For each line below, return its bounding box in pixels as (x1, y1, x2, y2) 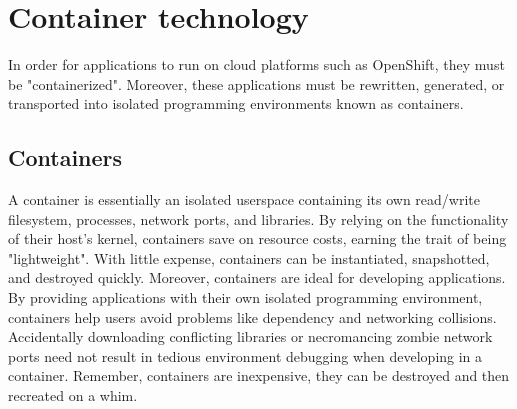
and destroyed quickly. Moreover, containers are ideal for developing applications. (8, 267, 506, 288)
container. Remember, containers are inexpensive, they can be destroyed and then (8, 365, 510, 386)
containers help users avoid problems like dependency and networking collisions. (8, 306, 497, 327)
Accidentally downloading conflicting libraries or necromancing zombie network (8, 326, 493, 347)
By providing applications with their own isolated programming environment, (8, 287, 483, 308)
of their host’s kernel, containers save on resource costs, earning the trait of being (8, 228, 507, 249)
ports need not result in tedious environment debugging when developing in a (8, 345, 483, 366)
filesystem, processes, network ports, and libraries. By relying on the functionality (8, 208, 509, 229)
